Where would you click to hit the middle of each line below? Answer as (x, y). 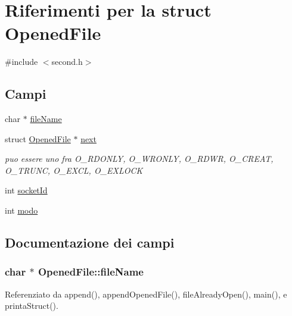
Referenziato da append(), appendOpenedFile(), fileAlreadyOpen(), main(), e (146, 294)
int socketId (26, 190)
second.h (67, 62)
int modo (21, 210)
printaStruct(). (32, 306)
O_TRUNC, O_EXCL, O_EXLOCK (74, 170)
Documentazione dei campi (90, 243)
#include (21, 62)
